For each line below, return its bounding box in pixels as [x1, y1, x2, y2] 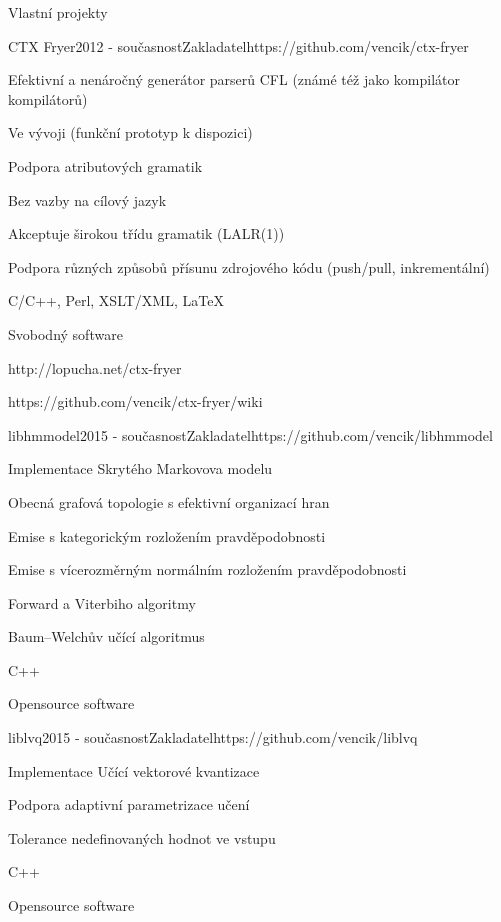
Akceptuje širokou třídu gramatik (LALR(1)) [8, 223, 285, 244]
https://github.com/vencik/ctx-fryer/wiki [8, 391, 263, 412]
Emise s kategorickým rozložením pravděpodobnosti [8, 525, 326, 546]
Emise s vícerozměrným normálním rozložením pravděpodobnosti [8, 559, 407, 580]
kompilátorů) [8, 88, 88, 109]
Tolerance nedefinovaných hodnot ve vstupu [8, 827, 276, 848]
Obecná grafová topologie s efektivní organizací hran [8, 491, 330, 512]
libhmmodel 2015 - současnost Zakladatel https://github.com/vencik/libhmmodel [8, 424, 493, 445]
